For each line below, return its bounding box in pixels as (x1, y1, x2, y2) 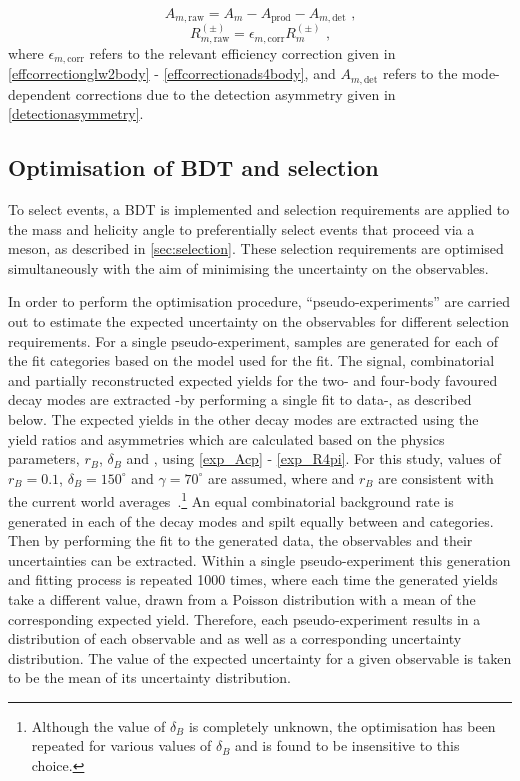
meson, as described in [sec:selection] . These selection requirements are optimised (8, 238, 504, 259)
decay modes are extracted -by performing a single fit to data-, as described (8, 389, 472, 410)
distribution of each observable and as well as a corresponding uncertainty (8, 628, 462, 649)
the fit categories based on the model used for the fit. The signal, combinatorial (8, 350, 495, 371)
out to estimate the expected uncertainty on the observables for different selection (8, 310, 509, 331)
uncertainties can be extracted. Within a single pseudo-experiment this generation (8, 549, 511, 570)
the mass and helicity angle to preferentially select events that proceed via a (8, 218, 475, 239)
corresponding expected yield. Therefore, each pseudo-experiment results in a (8, 608, 481, 629)
